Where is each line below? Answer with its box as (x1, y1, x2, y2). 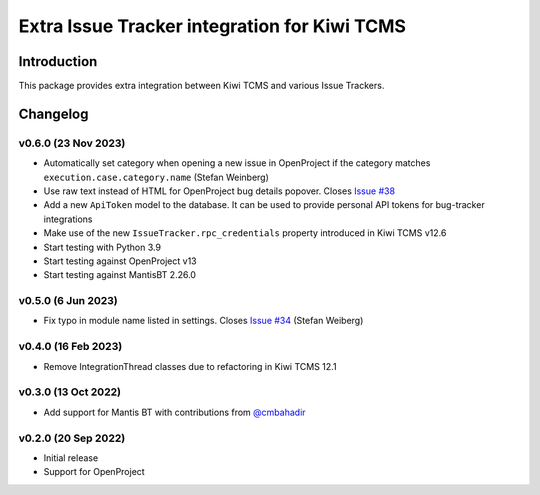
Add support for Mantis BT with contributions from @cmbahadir (43, 406, 306, 418)
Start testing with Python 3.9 (43, 241, 162, 253)
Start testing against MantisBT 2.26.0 (43, 269, 197, 281)
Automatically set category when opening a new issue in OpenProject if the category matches (43, 157, 431, 169)
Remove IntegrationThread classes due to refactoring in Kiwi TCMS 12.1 (43, 360, 337, 372)
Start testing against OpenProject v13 (43, 255, 197, 267)
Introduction (18, 53, 98, 70)
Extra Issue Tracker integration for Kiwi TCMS (18, 15, 407, 37)
